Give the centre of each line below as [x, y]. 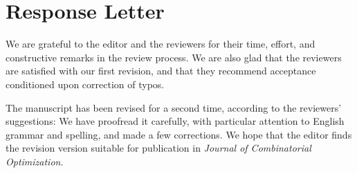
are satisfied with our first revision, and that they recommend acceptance [161, 71]
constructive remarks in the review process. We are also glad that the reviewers [174, 57]
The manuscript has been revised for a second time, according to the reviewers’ [174, 107]
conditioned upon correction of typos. [85, 84]
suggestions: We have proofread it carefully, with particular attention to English [175, 121]
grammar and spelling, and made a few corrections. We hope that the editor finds [179, 134]
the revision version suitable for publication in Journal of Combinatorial [158, 148]
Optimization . [35, 161]
